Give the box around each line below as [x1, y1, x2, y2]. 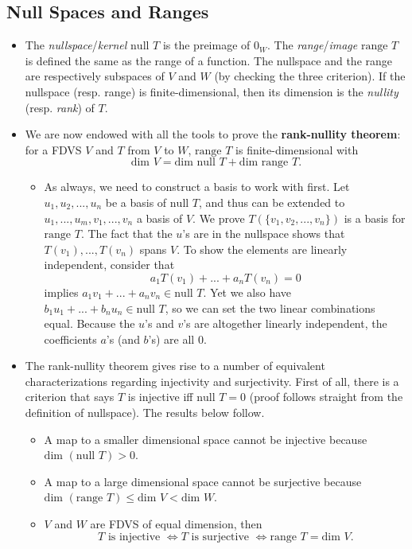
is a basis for [344, 209, 406, 226]
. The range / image [267, 37, 358, 53]
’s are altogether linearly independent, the [183, 315, 387, 332]
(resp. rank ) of [25, 99, 95, 115]
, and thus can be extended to [199, 193, 345, 210]
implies [44, 283, 79, 300]
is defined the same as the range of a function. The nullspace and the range [25, 52, 392, 68]
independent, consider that [44, 256, 175, 273]
